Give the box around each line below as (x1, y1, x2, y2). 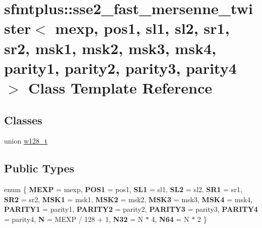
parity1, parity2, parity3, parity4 (4, 57, 237, 78)
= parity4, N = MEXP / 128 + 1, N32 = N (4, 213, 143, 224)
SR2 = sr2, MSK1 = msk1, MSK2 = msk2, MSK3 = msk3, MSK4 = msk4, (4, 194, 253, 204)
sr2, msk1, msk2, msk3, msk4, (4, 37, 217, 58)
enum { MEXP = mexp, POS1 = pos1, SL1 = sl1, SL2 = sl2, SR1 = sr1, (4, 184, 242, 195)
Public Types (4, 160, 75, 176)
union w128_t (4, 135, 47, 146)
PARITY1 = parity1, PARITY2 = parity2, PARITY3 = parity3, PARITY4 (4, 204, 258, 214)
